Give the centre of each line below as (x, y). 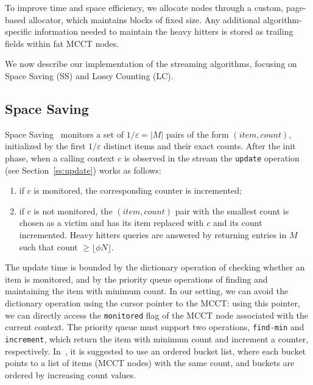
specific (19, 31)
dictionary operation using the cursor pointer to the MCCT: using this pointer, (153, 302)
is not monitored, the (73, 210)
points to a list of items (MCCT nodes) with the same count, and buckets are (150, 363)
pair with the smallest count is (232, 210)
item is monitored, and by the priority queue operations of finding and (136, 279)
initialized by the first (45, 146)
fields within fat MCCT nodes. (62, 43)
